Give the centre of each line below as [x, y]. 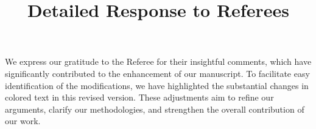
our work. [23, 121]
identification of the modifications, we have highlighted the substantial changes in [157, 85]
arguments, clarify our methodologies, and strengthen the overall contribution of [155, 109]
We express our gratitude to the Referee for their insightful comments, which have [158, 61]
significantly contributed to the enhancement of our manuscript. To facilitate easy [157, 73]
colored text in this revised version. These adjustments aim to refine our [139, 97]
